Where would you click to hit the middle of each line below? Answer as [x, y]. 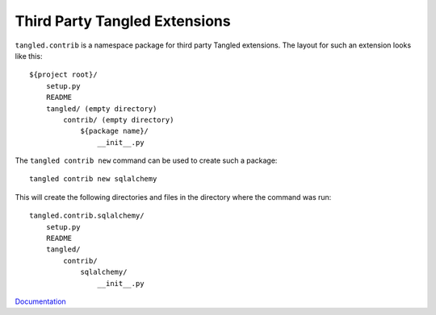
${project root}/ [63, 75]
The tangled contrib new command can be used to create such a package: [146, 160]
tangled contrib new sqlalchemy [93, 179]
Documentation [40, 301]
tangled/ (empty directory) [101, 108]
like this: [29, 56]
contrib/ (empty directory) [119, 120]
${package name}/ [115, 131]
